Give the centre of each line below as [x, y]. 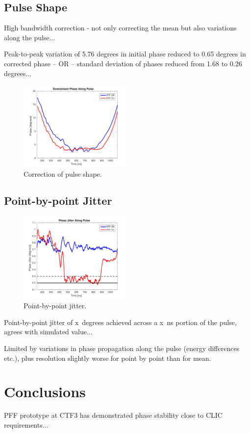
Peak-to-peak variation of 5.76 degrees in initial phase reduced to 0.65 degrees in [125, 54]
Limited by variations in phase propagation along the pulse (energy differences [122, 348]
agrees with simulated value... [48, 332]
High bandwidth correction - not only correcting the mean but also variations [120, 28]
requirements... [26, 424]
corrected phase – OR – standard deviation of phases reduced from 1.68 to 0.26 [123, 63]
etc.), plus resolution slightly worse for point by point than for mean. [108, 358]
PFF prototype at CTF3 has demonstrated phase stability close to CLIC [113, 415]
